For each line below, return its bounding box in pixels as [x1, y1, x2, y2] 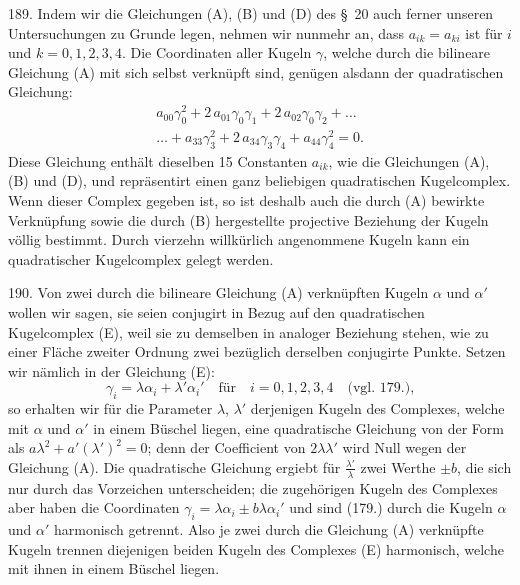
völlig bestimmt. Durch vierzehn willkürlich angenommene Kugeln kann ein [8, 229, 470, 250]
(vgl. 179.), [347, 381, 415, 396]
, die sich [457, 456, 512, 477]
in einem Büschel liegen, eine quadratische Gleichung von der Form [93, 417, 504, 438]
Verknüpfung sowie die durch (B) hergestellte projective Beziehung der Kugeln [8, 209, 489, 230]
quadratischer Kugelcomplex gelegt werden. [8, 248, 274, 269]
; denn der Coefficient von [147, 437, 306, 458]
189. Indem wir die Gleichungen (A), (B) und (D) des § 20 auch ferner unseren [8, 3, 494, 23]
